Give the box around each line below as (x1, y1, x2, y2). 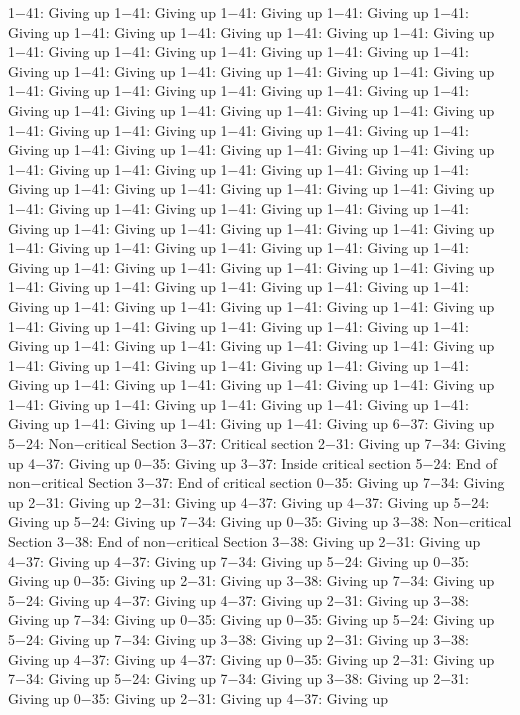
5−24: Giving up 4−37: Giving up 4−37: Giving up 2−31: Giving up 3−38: (8, 589, 469, 610)
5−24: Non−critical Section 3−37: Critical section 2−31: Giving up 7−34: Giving (8, 433, 506, 454)
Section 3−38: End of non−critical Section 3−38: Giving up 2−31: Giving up (8, 531, 481, 552)
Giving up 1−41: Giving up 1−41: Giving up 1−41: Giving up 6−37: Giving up (8, 413, 495, 434)
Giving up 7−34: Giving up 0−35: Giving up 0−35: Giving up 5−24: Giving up (8, 609, 495, 630)
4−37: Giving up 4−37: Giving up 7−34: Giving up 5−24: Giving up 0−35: (8, 550, 469, 571)
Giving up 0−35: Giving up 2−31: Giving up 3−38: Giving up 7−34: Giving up (8, 570, 495, 591)
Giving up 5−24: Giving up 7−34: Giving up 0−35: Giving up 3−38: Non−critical (8, 511, 512, 532)
